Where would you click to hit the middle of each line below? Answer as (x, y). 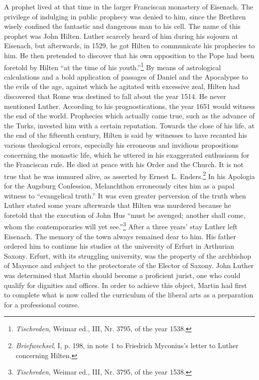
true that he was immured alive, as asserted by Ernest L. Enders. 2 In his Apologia (129, 175)
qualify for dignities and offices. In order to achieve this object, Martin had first (126, 285)
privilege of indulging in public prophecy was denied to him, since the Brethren (125, 16)
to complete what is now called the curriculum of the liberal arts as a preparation (129, 295)
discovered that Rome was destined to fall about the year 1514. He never (115, 96)
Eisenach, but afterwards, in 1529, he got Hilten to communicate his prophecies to (129, 46)
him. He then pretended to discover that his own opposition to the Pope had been (129, 55)
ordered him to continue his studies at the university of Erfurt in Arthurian (119, 246)
